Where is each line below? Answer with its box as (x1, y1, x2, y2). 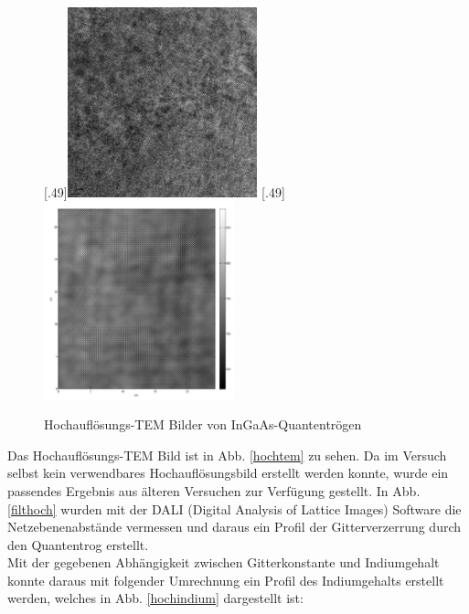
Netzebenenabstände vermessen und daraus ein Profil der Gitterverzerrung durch (7, 517, 462, 536)
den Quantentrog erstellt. (7, 535, 149, 554)
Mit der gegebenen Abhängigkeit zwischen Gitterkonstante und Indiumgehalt (7, 553, 440, 572)
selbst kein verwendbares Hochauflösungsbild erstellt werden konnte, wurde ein (7, 463, 449, 482)
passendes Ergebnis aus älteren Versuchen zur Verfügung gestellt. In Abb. (7, 481, 421, 500)
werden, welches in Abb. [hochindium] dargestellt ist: (7, 588, 304, 608)
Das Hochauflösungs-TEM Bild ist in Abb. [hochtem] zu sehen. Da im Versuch (7, 445, 447, 464)
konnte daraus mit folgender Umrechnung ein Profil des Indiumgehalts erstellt (7, 570, 444, 589)
